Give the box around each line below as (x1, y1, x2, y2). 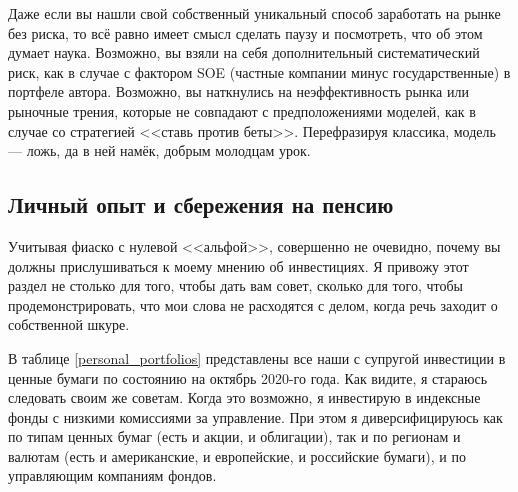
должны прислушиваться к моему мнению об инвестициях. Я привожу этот (8, 255, 469, 276)
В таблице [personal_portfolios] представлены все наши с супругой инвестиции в (8, 347, 506, 368)
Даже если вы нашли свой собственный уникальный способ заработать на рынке (8, 3, 501, 23)
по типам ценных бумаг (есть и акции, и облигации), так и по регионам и (8, 426, 461, 447)
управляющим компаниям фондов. (8, 465, 217, 486)
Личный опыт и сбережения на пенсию (8, 189, 394, 220)
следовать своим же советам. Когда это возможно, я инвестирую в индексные (8, 387, 481, 408)
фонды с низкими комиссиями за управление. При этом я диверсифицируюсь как (8, 406, 503, 427)
